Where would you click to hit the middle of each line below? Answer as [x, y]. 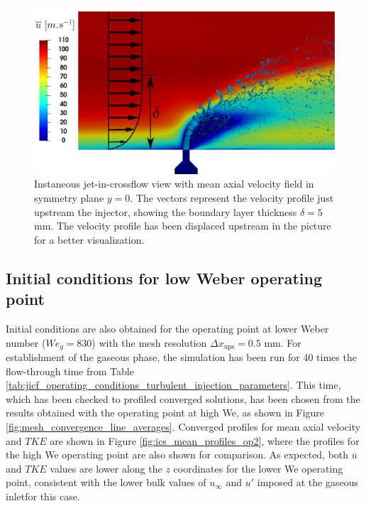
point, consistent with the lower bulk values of [106, 482]
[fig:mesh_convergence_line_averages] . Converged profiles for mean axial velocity [183, 427]
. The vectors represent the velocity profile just [232, 198]
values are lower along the [106, 468]
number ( [26, 342]
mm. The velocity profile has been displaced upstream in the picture [183, 226]
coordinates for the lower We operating [258, 468]
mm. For [283, 342]
